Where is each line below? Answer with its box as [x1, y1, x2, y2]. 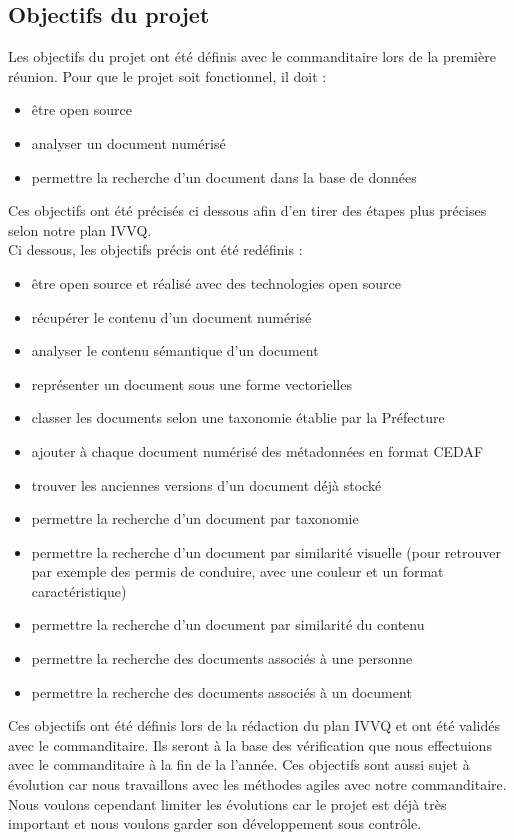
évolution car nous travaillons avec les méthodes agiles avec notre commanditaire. [8, 774, 507, 795]
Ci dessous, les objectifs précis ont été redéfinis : [8, 239, 303, 260]
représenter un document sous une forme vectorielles [31, 373, 352, 394]
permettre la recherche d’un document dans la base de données [31, 166, 417, 187]
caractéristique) [31, 580, 127, 601]
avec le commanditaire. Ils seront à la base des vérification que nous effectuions [8, 734, 492, 755]
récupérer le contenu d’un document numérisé [31, 306, 312, 327]
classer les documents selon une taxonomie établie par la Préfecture [31, 407, 445, 428]
